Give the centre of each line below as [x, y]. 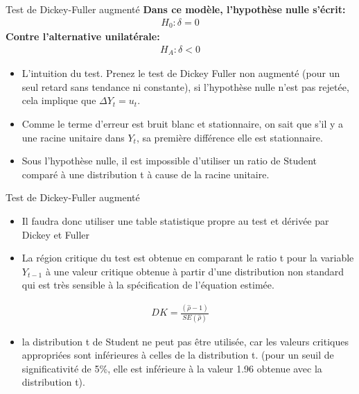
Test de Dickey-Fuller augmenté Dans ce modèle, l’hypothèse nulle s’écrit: [176, 9]
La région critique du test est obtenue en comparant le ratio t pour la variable [188, 258]
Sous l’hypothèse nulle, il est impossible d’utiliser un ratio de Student [169, 161]
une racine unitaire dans [73, 137]
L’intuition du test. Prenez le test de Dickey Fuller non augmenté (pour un [181, 73]
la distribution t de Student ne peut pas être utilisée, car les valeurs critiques [185, 341]
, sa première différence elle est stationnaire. [229, 137]
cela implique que [59, 100]
